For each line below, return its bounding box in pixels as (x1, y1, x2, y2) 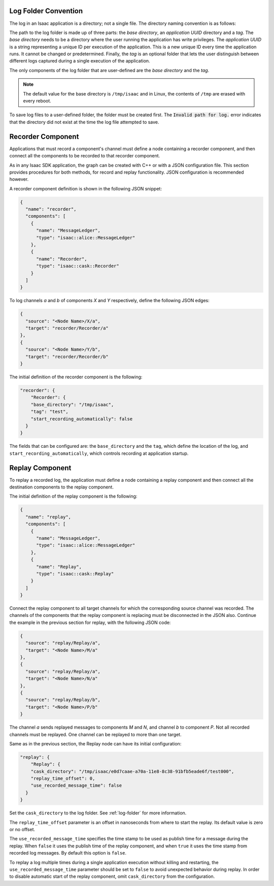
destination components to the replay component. (9, 484, 114, 490)
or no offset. (9, 827, 36, 832)
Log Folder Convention (9, 7, 83, 15)
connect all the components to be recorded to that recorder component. (9, 153, 160, 159)
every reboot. (23, 98, 52, 104)
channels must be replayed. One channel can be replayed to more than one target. (9, 731, 182, 737)
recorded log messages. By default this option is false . (9, 850, 127, 856)
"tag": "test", (30, 409, 68, 415)
